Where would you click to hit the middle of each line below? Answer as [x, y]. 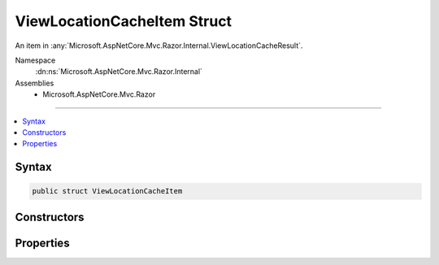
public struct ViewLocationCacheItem [107, 191]
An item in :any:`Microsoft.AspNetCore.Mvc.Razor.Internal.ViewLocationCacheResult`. [159, 46]
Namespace [35, 60]
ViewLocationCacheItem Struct [123, 21]
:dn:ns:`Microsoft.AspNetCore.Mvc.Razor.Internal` [119, 72]
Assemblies [35, 83]
